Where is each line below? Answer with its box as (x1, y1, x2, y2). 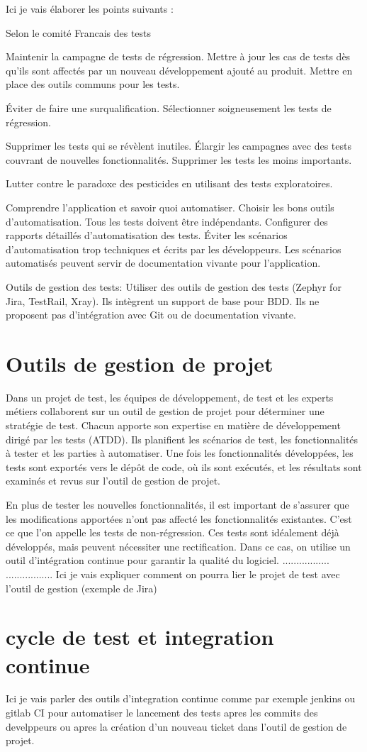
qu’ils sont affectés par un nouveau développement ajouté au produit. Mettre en (6, 62, 353, 77)
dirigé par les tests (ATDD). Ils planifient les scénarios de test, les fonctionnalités (6, 431, 358, 446)
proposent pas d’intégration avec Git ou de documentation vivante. (6, 307, 296, 322)
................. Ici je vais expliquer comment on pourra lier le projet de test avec (6, 566, 340, 581)
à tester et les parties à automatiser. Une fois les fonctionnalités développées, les (6, 446, 354, 460)
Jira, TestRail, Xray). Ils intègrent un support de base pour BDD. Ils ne (6, 293, 320, 308)
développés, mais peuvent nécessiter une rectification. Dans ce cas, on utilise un (6, 538, 351, 553)
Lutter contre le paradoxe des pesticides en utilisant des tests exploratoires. (6, 176, 333, 191)
